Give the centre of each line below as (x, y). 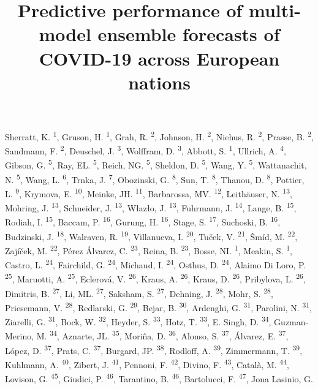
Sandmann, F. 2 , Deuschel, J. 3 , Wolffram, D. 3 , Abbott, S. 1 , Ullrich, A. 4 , (146, 150)
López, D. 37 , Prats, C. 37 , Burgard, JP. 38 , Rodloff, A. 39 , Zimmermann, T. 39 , (154, 349)
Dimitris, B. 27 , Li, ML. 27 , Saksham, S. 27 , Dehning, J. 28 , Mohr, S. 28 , (139, 292)
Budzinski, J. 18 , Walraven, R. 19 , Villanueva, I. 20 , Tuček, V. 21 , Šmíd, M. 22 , (151, 235)
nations (159, 82)
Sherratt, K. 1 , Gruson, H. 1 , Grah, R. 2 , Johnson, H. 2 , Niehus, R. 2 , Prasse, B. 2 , (159, 135)
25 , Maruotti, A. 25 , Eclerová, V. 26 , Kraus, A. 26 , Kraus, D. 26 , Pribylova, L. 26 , (155, 278)
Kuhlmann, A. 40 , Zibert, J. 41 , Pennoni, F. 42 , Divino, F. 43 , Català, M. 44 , (147, 363)
